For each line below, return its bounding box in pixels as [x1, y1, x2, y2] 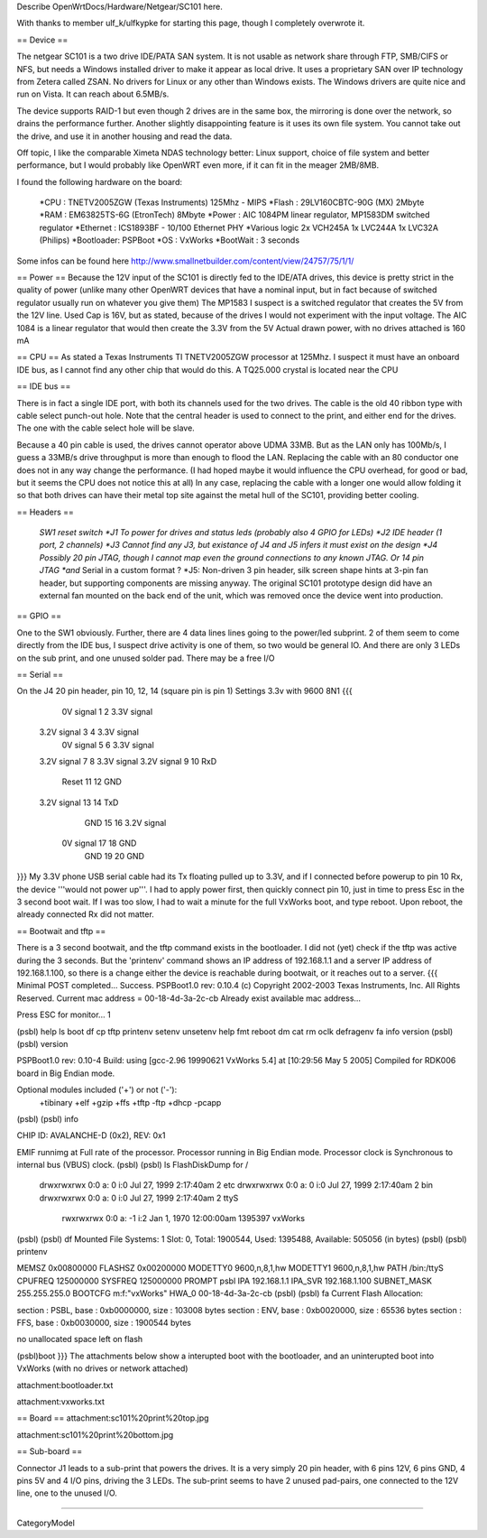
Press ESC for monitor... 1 [16, 1009, 112, 1020]
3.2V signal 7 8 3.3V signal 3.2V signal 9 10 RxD [39, 755, 217, 766]
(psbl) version [16, 1038, 69, 1049]
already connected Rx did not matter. [16, 909, 155, 920]
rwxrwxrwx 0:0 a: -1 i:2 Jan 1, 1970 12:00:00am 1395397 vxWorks [61, 1213, 306, 1224]
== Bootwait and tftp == [16, 925, 106, 936]
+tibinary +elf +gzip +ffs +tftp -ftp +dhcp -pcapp [39, 1097, 222, 1107]
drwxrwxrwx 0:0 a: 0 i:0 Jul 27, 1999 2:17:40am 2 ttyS [39, 1192, 239, 1203]
